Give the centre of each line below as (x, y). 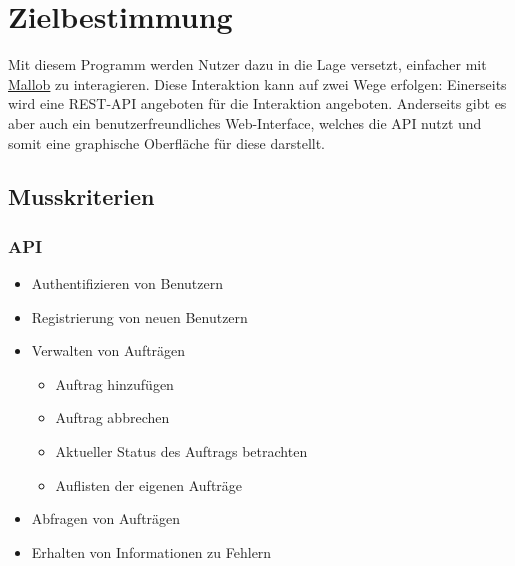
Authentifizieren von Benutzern (127, 283)
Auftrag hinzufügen (114, 383)
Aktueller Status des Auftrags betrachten (181, 451)
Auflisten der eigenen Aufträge (149, 484)
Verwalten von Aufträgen (108, 350)
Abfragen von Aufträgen (106, 518)
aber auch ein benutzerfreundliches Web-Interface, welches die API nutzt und (245, 122)
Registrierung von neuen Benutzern (139, 316)
